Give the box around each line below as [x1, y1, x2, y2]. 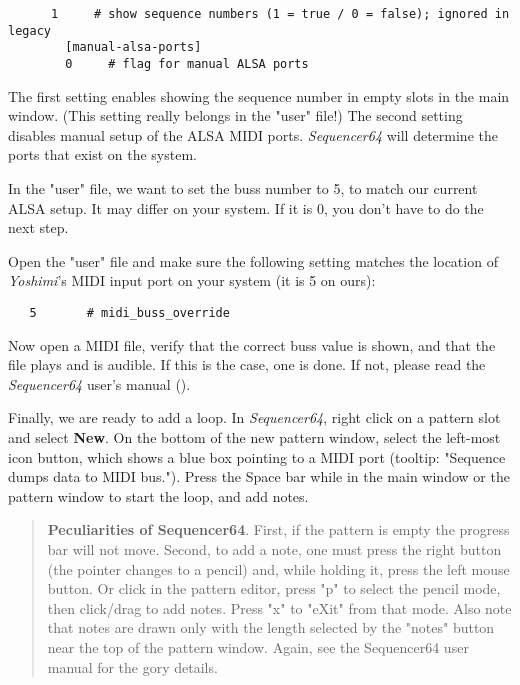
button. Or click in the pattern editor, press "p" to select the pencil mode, [47, 578, 501, 599]
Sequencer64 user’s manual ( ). [8, 373, 191, 394]
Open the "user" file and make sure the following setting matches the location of [8, 250, 498, 271]
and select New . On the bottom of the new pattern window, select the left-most [8, 427, 501, 447]
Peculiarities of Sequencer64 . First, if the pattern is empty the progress [47, 519, 510, 540]
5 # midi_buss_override [29, 305, 230, 320]
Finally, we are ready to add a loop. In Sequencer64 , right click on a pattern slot [8, 407, 501, 428]
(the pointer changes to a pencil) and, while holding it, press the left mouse [47, 558, 510, 579]
